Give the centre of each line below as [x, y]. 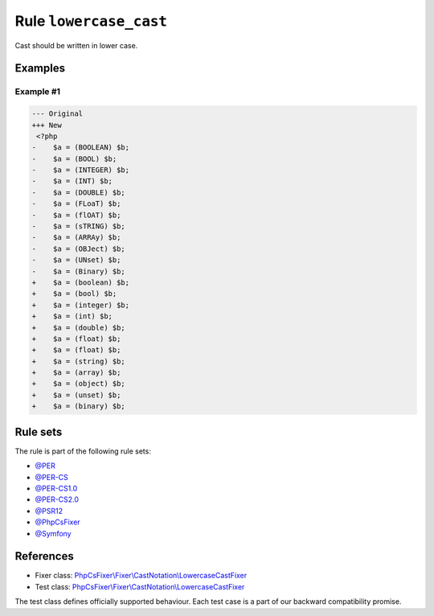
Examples [40, 68]
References [44, 556]
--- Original [57, 114]
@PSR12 [49, 511]
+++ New [47, 125]
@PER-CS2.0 [57, 499]
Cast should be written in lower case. [76, 45]
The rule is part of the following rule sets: [83, 451]
